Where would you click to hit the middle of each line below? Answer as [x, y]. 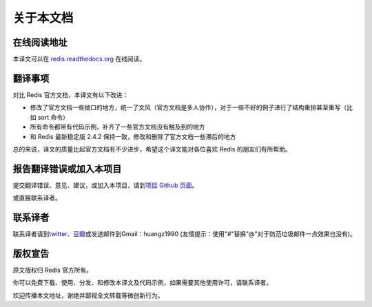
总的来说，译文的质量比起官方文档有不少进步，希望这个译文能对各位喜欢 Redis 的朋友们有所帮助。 [152, 149]
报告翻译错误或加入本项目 [67, 169]
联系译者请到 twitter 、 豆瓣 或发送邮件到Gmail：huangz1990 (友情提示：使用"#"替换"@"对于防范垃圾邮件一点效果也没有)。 [184, 234]
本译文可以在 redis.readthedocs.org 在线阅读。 [79, 59]
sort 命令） [53, 117]
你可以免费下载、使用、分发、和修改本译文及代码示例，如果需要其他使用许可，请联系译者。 [142, 283]
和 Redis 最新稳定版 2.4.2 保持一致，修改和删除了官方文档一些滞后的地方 [133, 136]
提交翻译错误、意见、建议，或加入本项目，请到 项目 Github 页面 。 [105, 185]
